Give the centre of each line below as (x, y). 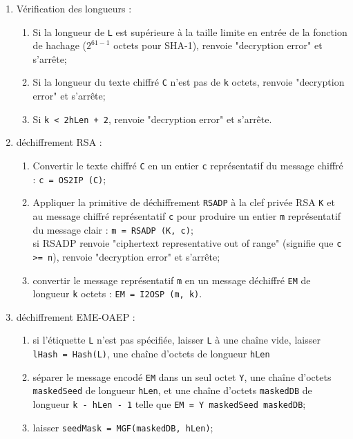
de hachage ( (59, 45)
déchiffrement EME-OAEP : (76, 316)
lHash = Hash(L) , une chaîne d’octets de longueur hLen (151, 354)
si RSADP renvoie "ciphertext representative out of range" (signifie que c (187, 243)
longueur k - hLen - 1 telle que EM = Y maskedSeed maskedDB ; (169, 404)
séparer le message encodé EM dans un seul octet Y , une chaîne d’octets (182, 376)
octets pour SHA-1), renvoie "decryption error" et (218, 45)
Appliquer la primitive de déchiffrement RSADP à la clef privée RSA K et (184, 202)
